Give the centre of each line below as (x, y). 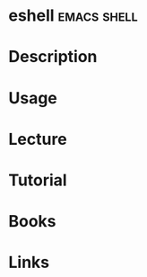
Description (53, 57)
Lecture (38, 139)
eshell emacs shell (73, 16)
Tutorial (38, 180)
